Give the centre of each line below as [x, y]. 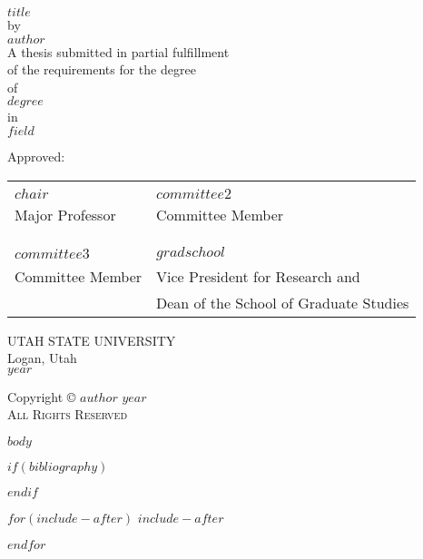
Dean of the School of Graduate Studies [283, 302]
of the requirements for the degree [102, 69]
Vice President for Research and [258, 276]
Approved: [36, 156]
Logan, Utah [42, 358]
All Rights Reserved [68, 414]
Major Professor [65, 214]
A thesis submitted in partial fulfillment [118, 51]
